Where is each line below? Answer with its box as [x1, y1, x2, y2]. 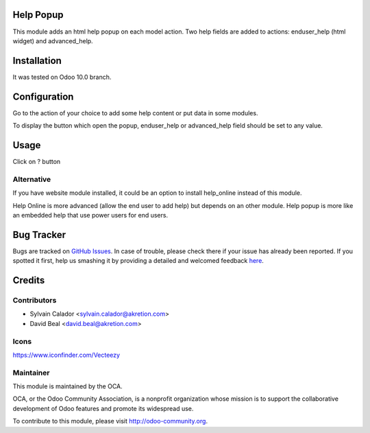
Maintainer [12, 368, 50, 377]
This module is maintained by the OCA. [12, 382, 123, 390]
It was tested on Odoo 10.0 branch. [12, 73, 112, 81]
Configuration [12, 91, 74, 102]
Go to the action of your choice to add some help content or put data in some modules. [12, 108, 258, 117]
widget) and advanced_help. [12, 36, 93, 45]
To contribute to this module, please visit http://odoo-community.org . [12, 417, 208, 425]
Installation [12, 55, 62, 67]
